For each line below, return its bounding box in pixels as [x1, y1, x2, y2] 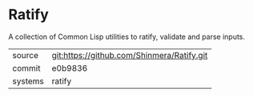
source [12, 49, 38, 60]
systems [12, 76, 44, 87]
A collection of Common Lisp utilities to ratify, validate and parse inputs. [8, 32, 246, 41]
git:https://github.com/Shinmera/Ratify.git [51, 49, 208, 60]
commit [12, 62, 41, 73]
